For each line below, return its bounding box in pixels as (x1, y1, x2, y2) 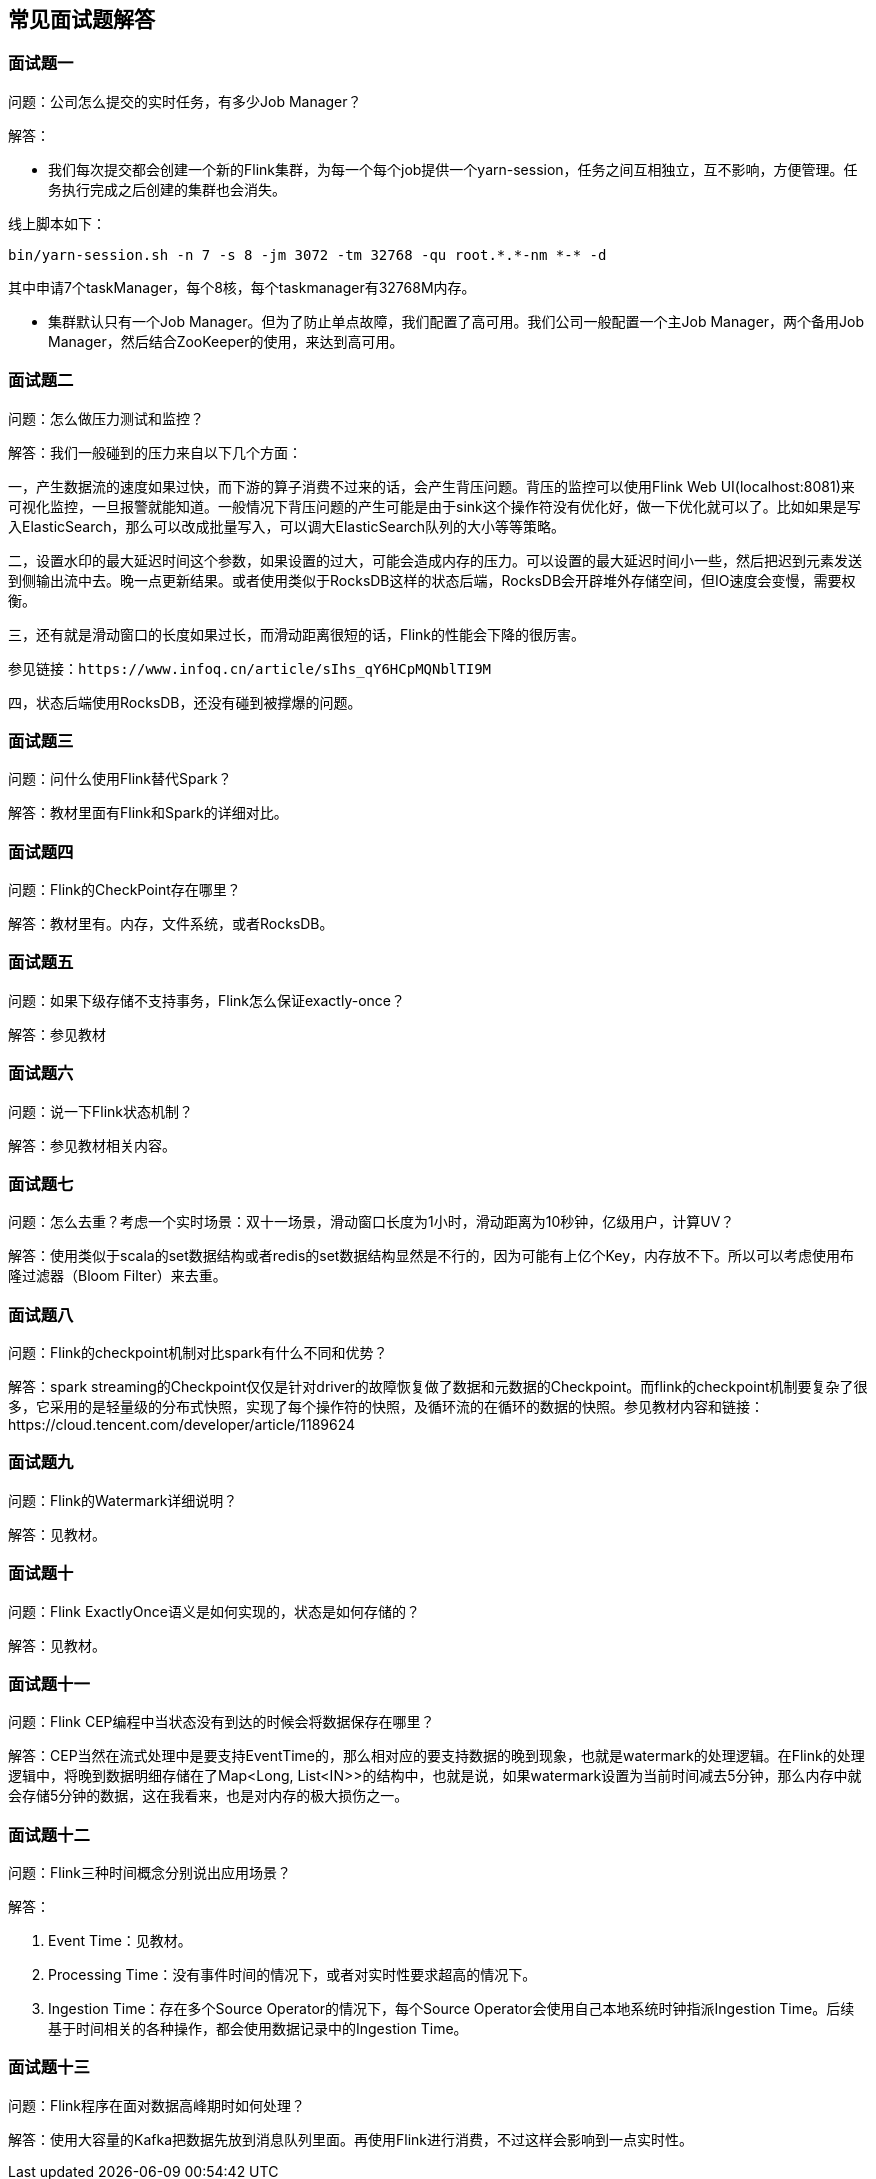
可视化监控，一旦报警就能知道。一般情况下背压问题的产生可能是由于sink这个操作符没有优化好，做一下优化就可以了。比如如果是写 (8, 497, 861, 515)
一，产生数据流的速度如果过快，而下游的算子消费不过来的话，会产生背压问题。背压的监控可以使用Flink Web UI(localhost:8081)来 (8, 477, 855, 495)
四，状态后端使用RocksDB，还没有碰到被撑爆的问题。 (8, 693, 362, 711)
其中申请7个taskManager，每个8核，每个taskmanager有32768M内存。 (8, 278, 476, 296)
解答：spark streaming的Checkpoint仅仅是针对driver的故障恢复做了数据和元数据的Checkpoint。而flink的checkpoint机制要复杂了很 (8, 1378, 868, 1396)
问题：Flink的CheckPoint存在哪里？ (8, 881, 241, 899)
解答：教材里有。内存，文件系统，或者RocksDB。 (8, 915, 334, 933)
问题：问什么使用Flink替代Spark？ (8, 770, 232, 788)
